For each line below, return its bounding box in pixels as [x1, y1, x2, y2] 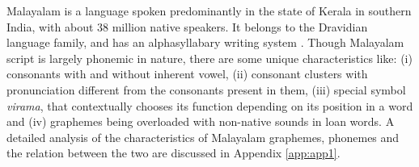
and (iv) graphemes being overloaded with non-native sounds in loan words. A [6, 113, 395, 130]
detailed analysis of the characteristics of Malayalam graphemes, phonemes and [6, 128, 400, 145]
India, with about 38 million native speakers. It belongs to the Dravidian [6, 18, 368, 35]
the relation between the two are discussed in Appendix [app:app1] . [6, 144, 341, 161]
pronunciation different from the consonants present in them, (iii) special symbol [6, 81, 406, 98]
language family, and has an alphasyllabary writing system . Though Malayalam [6, 34, 404, 51]
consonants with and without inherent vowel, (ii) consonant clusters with [6, 65, 368, 82]
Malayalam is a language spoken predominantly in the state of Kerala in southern [6, 2, 412, 19]
